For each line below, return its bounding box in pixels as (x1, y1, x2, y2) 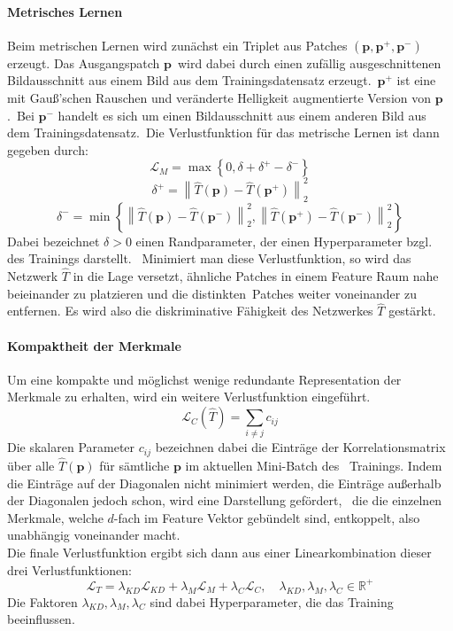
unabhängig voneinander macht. (7, 526, 180, 544)
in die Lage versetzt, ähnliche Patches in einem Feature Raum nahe (73, 267, 439, 285)
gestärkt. (388, 301, 436, 320)
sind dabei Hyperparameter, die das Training (150, 592, 394, 611)
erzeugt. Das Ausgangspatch (7, 53, 160, 72)
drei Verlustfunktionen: (7, 560, 132, 579)
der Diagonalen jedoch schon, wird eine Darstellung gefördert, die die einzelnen (7, 491, 442, 510)
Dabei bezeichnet (7, 231, 100, 250)
